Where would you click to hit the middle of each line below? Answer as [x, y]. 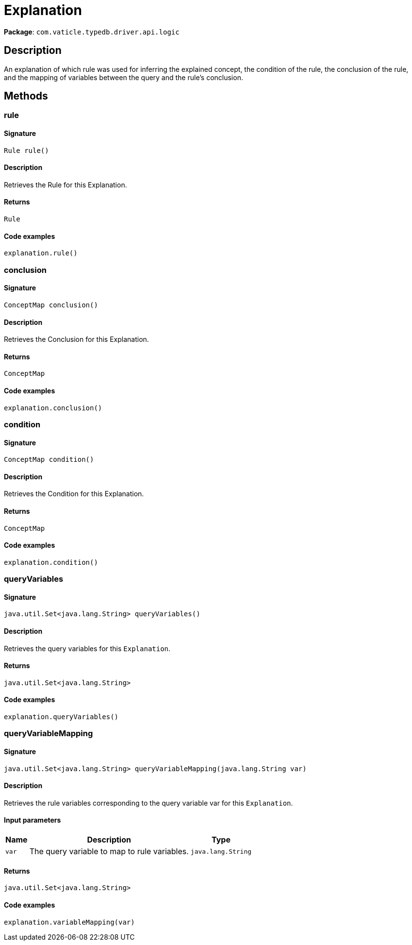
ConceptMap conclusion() [51, 305]
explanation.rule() [41, 253]
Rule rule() [26, 150]
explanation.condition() [51, 562]
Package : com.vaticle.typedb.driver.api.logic [92, 32]
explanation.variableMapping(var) [69, 922]
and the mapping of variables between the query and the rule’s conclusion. [124, 77]
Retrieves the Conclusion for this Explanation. [76, 339]
